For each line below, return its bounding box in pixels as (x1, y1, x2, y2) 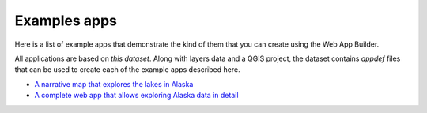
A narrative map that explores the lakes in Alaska (34, 79, 194, 89)
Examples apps (14, 12, 118, 29)
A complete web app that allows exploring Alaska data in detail (34, 91, 239, 100)
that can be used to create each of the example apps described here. (14, 65, 240, 74)
